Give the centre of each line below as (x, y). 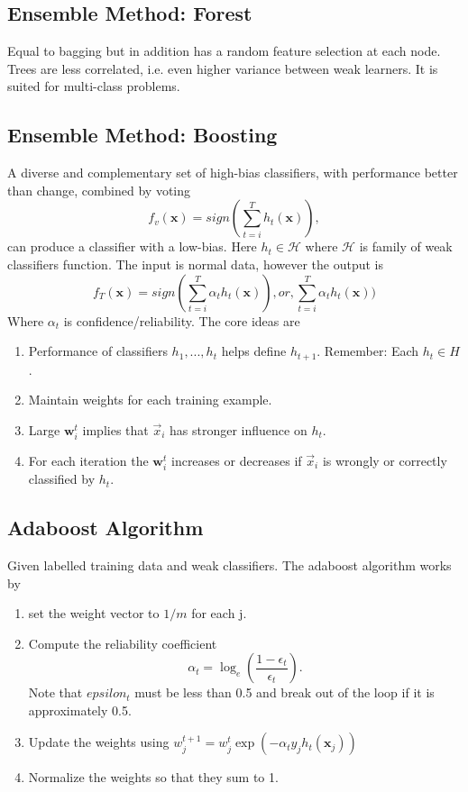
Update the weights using (99, 742)
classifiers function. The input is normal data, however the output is (196, 264)
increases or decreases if (236, 460)
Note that (55, 692)
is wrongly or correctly (385, 460)
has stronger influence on (239, 429)
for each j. (219, 613)
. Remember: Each (368, 351)
